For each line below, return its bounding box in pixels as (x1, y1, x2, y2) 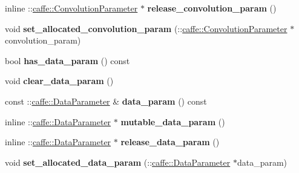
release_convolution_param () (147, 2, 277, 14)
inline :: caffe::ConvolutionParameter (5, 2, 138, 14)
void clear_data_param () (5, 74, 114, 87)
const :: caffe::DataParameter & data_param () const (5, 94, 207, 107)
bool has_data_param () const (5, 54, 130, 67)
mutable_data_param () (120, 115, 225, 128)
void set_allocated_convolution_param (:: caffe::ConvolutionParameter (5, 22, 287, 34)
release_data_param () (120, 135, 220, 148)
